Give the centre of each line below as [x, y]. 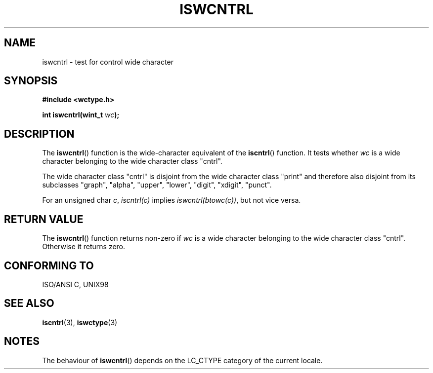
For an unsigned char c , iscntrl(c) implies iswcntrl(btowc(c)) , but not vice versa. [172, 200]
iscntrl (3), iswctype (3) [80, 322]
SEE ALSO [29, 303]
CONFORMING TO [49, 265]
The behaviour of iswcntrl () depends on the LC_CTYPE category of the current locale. [182, 360]
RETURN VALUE [44, 219]
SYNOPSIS [31, 81]
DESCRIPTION [39, 134]
